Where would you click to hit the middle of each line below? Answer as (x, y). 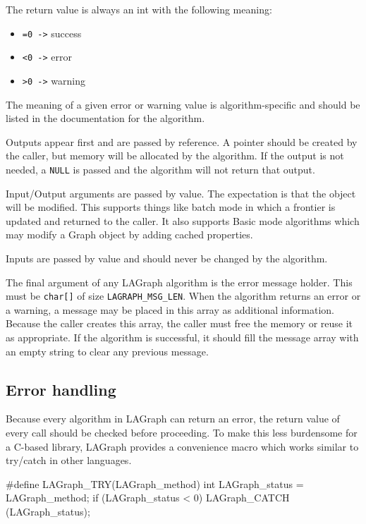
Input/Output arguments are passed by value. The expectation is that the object (181, 193)
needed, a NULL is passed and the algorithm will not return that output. (160, 169)
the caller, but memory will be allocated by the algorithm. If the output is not (175, 156)
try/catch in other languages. (69, 460)
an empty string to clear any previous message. (107, 351)
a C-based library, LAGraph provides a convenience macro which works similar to (182, 446)
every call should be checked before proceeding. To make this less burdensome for (182, 432)
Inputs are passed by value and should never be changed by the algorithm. (167, 258)
